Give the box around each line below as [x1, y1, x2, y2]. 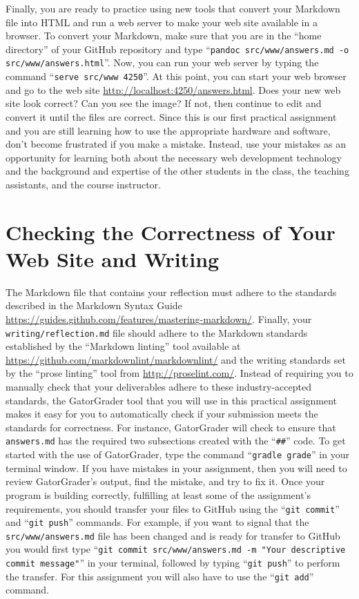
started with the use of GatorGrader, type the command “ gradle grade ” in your [6, 447, 349, 462]
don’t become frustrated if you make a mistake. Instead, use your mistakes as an [6, 137, 346, 151]
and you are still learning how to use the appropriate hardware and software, [6, 123, 331, 137]
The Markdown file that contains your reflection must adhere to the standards [6, 284, 337, 299]
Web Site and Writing [6, 244, 220, 273]
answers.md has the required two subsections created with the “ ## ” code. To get [6, 433, 346, 448]
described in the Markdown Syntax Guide [6, 298, 182, 313]
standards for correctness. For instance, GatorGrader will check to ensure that [6, 420, 336, 434]
